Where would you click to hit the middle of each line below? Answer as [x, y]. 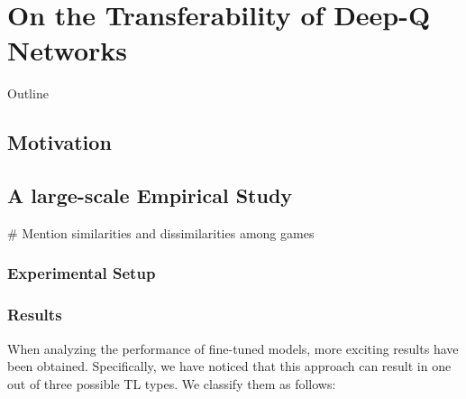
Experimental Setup [82, 273]
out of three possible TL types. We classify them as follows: [172, 383]
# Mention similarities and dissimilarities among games [161, 232]
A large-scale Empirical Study [150, 195]
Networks [68, 50]
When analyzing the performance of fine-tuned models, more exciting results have [233, 348]
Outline [28, 93]
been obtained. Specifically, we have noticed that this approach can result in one [229, 366]
